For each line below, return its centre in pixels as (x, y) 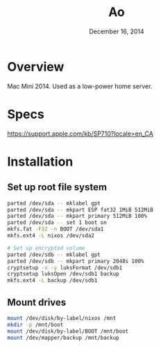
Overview (36, 66)
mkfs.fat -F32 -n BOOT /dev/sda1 (56, 229)
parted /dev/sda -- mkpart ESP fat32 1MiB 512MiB (80, 209)
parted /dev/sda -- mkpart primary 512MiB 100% (77, 216)
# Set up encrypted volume (46, 248)
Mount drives (37, 302)
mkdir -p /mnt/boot (35, 324)
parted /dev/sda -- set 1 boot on (57, 223)
